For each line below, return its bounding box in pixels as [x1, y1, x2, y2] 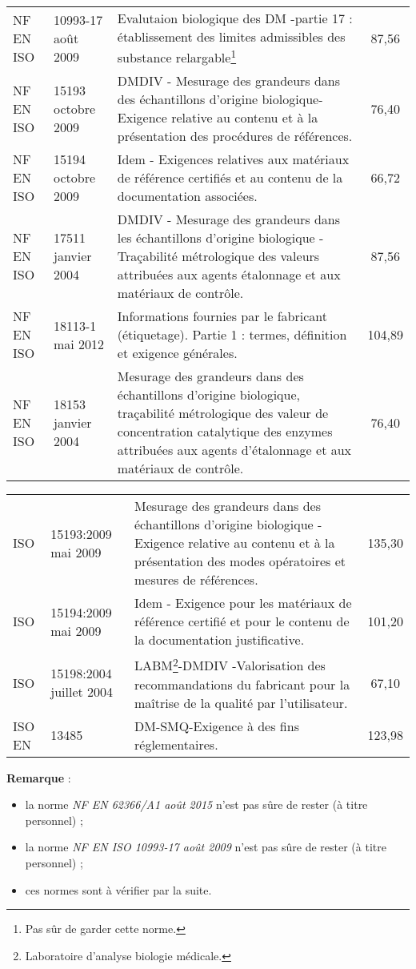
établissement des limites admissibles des [117, 27, 346, 46]
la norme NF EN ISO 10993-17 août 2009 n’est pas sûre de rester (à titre [25, 838, 386, 855]
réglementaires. [134, 734, 218, 754]
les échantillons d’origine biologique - [117, 228, 324, 247]
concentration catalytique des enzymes [117, 422, 333, 441]
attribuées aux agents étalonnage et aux [117, 265, 341, 284]
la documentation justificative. [134, 630, 305, 649]
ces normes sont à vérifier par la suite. [25, 881, 212, 898]
